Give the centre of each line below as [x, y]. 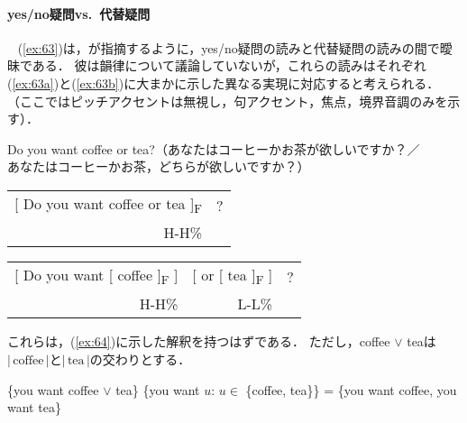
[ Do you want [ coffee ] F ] [96, 276]
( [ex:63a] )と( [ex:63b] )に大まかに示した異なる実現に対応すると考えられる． [224, 83]
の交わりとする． [140, 359]
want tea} [34, 407]
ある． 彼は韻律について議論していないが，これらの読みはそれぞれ [229, 65]
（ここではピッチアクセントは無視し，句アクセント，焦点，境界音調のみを [228, 101]
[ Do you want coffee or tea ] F [109, 205]
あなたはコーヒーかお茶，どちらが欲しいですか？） [159, 166]
